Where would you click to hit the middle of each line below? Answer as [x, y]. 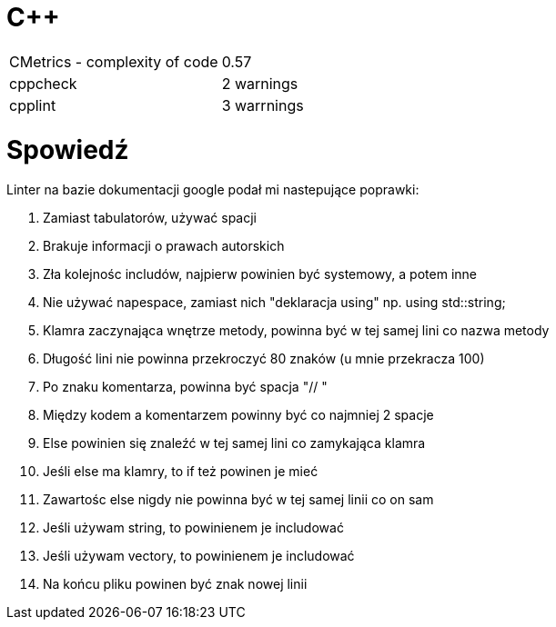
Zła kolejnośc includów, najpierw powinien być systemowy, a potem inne [260, 274]
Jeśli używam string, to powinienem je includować [193, 528]
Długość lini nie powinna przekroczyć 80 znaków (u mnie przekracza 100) [264, 359]
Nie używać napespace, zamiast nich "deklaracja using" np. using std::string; [274, 303]
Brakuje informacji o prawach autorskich [164, 246]
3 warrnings [263, 105]
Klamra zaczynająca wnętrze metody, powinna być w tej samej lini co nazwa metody [296, 331]
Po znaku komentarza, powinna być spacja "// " [185, 387]
